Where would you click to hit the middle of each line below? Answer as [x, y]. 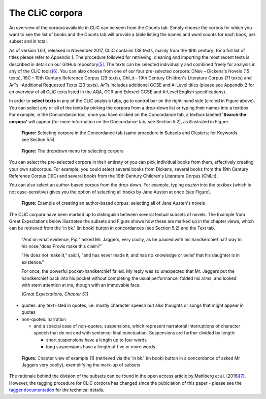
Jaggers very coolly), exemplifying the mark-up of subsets [81, 364]
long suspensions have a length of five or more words [100, 347]
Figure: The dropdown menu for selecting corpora [73, 151]
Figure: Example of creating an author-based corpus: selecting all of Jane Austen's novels [113, 203]
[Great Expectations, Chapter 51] [55, 294]
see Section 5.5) [38, 140]
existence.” [33, 262]
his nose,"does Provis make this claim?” [62, 246]
